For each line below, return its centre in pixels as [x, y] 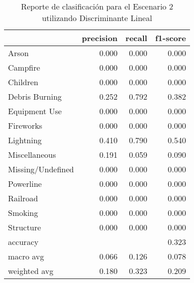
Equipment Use [35, 111]
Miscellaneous [32, 155]
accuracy [23, 242]
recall [136, 38]
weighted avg [31, 271]
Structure [24, 227]
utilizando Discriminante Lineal [97, 18]
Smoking [23, 213]
